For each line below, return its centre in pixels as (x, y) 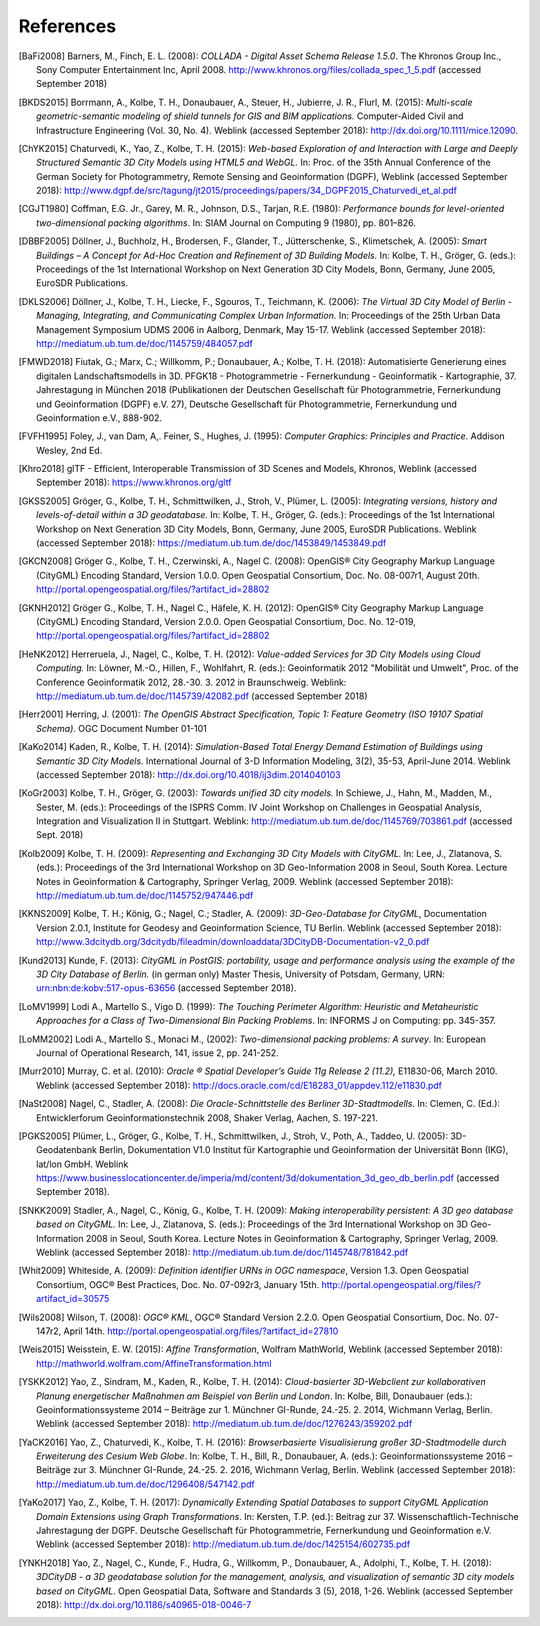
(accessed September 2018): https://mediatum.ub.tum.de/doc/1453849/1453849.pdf (211, 543)
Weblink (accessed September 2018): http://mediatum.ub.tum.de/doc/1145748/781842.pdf (222, 1252)
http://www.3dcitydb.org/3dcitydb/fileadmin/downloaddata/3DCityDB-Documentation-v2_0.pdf (233, 942)
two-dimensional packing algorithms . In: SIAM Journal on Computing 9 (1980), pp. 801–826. (226, 222)
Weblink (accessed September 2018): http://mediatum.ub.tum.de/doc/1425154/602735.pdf (223, 1544)
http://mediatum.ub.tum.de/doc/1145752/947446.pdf (145, 896)
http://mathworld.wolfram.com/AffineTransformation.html (154, 1363)
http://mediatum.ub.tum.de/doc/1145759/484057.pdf (145, 343)
